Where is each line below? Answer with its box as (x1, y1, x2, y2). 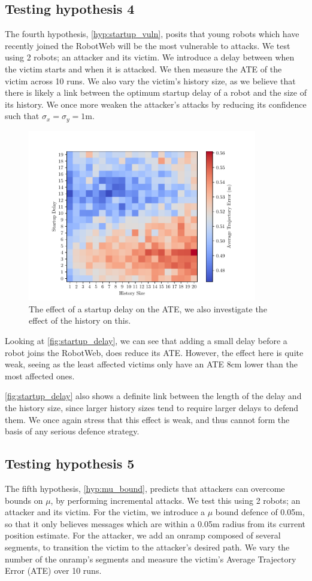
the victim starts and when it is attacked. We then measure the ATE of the (5, 62, 282, 75)
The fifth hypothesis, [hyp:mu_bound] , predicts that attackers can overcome (5, 482, 285, 494)
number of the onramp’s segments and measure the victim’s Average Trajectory (5, 552, 296, 565)
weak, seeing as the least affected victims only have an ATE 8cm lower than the (5, 358, 298, 370)
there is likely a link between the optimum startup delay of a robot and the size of (5, 86, 307, 99)
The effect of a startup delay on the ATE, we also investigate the (29, 302, 267, 315)
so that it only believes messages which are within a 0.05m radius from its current (5, 517, 305, 530)
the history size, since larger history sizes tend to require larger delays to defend (5, 401, 299, 414)
